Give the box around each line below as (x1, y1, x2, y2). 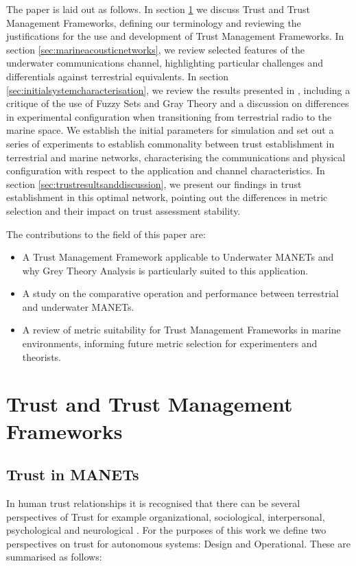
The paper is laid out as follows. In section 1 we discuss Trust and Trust (6, 2, 310, 16)
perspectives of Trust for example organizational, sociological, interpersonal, (6, 509, 325, 523)
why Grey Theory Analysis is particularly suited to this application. (22, 263, 309, 277)
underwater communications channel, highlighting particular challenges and (6, 56, 323, 70)
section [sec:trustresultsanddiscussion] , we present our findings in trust (6, 176, 302, 191)
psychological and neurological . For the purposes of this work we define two (6, 523, 327, 537)
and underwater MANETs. (22, 299, 134, 314)
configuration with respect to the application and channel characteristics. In (6, 163, 325, 178)
